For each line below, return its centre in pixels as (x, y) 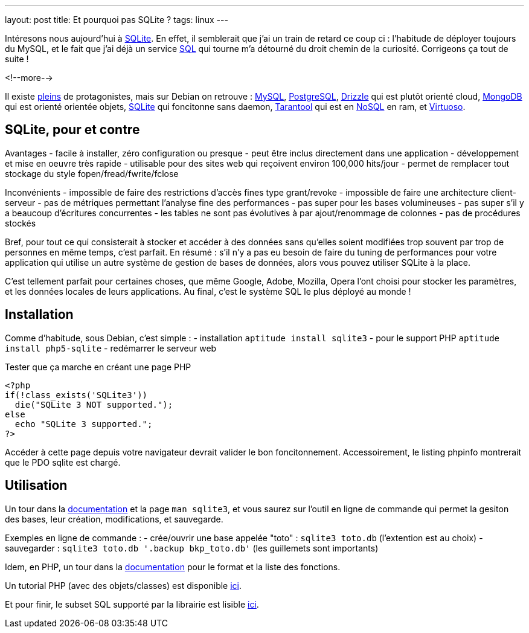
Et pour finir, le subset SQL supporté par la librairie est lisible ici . (132, 604)
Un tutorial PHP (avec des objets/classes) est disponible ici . (123, 585)
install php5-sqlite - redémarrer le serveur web (111, 348)
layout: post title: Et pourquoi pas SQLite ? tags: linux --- (117, 20)
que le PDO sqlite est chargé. (63, 462)
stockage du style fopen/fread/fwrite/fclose (92, 173)
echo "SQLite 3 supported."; (84, 424)
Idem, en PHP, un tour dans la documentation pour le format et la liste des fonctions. (173, 567)
